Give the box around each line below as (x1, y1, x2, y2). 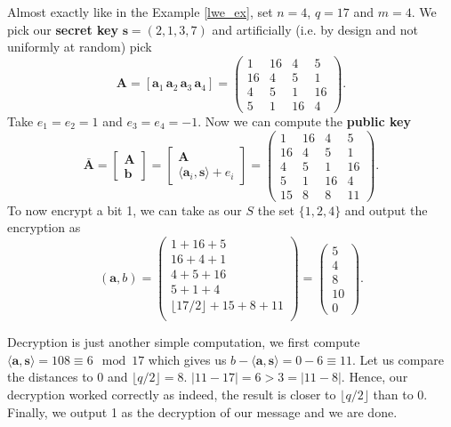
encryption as (7, 218, 81, 237)
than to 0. (373, 385, 428, 403)
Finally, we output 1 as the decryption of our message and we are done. (7, 402, 398, 421)
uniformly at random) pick (7, 37, 152, 56)
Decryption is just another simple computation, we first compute (7, 333, 360, 351)
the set (257, 200, 294, 219)
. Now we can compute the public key (197, 111, 411, 130)
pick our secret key (7, 20, 118, 38)
